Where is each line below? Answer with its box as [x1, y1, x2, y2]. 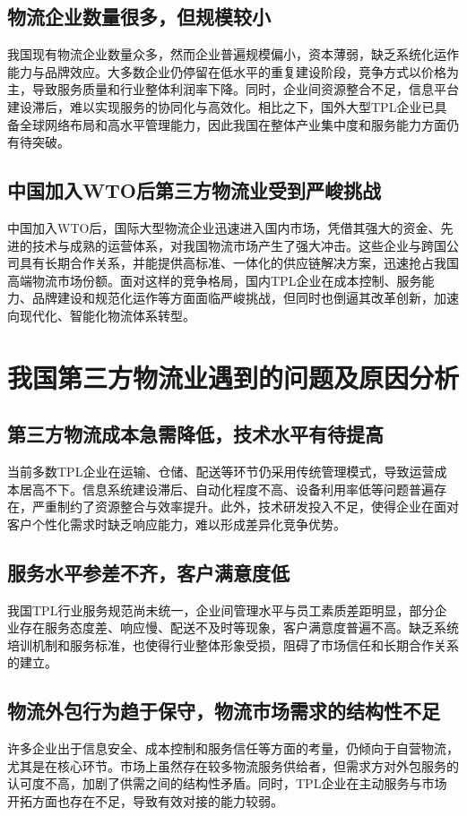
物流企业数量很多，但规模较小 [7, 3, 271, 30]
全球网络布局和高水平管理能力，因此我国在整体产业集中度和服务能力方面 [19, 115, 446, 133]
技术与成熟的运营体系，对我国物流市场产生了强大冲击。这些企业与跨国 [31, 236, 446, 254]
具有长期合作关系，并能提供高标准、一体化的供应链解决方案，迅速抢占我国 [19, 253, 459, 272]
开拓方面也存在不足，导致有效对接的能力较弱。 [7, 792, 283, 811]
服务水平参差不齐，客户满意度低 [7, 558, 290, 586]
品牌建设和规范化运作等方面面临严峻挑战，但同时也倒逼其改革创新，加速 [31, 288, 459, 307]
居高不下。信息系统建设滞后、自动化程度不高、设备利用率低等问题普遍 [19, 479, 434, 498]
